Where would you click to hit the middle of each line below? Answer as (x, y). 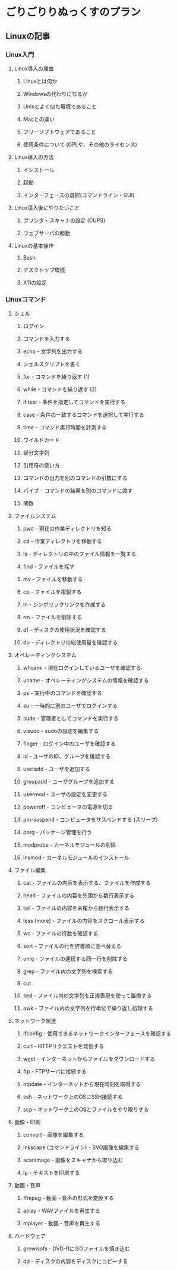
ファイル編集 (30, 870)
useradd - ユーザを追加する (56, 769)
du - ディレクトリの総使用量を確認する (70, 642)
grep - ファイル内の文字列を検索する (68, 972)
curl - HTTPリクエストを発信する (64, 1046)
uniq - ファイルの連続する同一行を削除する (75, 959)
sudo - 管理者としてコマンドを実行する (71, 719)
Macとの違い (39, 119)
